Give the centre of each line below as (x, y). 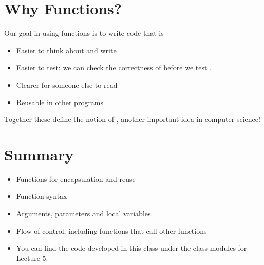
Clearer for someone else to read (67, 84)
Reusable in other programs (60, 102)
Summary (39, 154)
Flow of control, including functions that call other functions (111, 230)
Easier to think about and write (66, 50)
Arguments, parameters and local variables (83, 213)
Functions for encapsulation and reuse (76, 179)
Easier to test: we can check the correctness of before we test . (114, 67)
